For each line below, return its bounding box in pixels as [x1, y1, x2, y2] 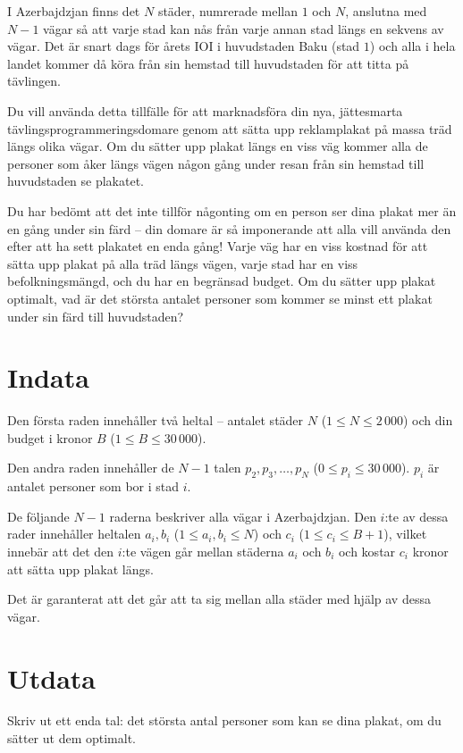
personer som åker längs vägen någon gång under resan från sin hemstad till [7, 154, 425, 172]
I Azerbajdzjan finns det [7, 2, 140, 20]
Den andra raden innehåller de [7, 458, 174, 477]
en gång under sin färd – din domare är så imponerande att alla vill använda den [7, 219, 451, 238]
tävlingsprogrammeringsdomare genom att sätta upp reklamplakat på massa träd [7, 119, 452, 138]
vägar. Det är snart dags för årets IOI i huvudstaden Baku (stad [7, 37, 360, 55]
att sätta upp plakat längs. [7, 559, 154, 578]
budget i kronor [7, 428, 93, 447]
